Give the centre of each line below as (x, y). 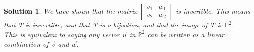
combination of (26, 44)
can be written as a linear (186, 34)
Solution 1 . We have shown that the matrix (71, 11)
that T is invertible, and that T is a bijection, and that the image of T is (113, 25)
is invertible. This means (213, 11)
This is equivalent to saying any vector (62, 34)
